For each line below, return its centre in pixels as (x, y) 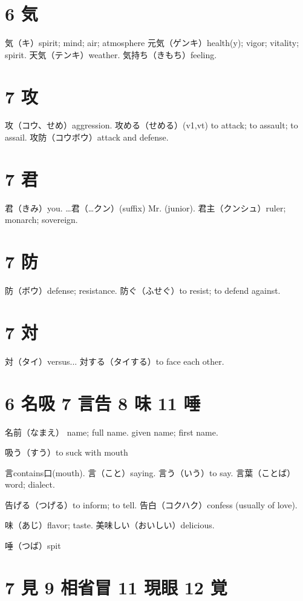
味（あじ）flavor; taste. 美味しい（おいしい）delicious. (110, 525)
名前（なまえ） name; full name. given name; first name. (112, 432)
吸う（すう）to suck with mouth (67, 452)
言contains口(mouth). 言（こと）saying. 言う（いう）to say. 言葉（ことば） (150, 472)
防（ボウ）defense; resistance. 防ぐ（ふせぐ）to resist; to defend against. (143, 291)
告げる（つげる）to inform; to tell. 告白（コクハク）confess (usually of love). (151, 504)
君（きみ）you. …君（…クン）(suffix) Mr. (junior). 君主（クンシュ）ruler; (145, 208)
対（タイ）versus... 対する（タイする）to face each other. (115, 361)
